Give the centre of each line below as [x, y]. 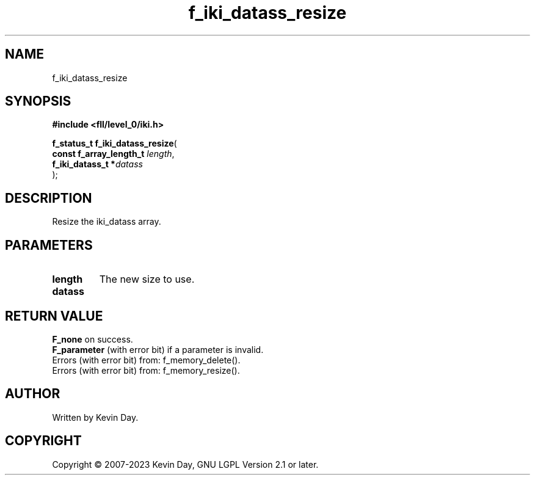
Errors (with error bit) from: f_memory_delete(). [146, 360]
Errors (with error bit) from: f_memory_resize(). [146, 370]
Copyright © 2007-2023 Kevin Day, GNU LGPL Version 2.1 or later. [185, 464]
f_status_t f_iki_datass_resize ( [115, 144]
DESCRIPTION [49, 198]
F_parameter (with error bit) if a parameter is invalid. [158, 349]
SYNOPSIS [38, 101]
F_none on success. [93, 339]
